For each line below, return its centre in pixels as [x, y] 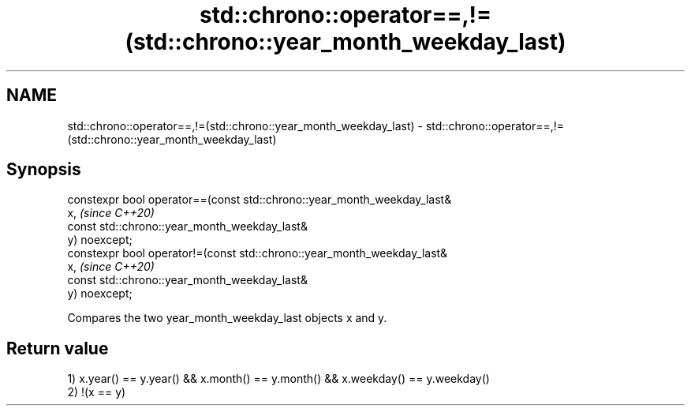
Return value [58, 348]
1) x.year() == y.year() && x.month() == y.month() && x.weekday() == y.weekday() [278, 379]
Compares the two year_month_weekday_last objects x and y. [227, 318]
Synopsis [44, 170]
